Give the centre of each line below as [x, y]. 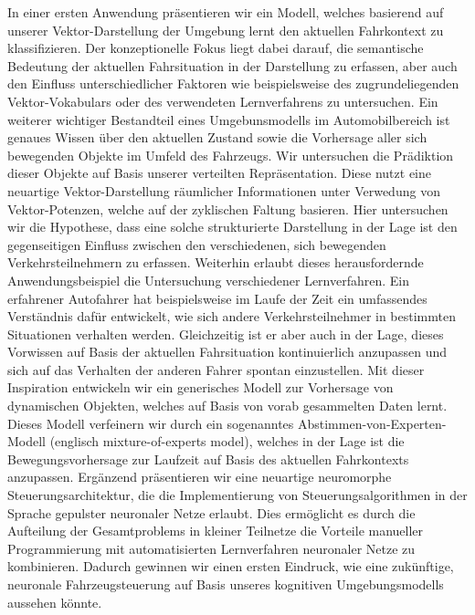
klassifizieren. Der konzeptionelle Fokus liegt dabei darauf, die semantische [216, 48]
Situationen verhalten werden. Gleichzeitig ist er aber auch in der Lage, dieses [226, 334]
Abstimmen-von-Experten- [372, 423]
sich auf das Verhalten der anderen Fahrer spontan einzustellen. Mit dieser [216, 369]
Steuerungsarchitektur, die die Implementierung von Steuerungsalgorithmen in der [237, 495]
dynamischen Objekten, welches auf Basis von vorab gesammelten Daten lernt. [227, 406]
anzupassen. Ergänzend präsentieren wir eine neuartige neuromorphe [200, 477]
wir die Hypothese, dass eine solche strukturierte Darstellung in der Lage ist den [232, 227]
